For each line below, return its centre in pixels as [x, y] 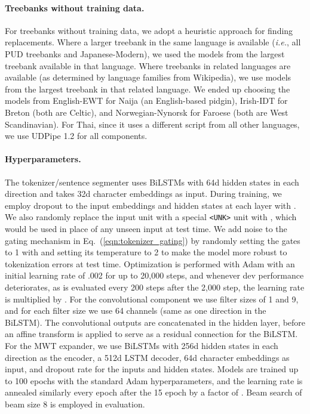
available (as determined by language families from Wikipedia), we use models [148, 77]
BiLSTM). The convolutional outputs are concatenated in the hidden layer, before [155, 322]
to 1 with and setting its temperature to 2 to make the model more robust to [146, 252]
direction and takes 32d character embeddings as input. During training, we [143, 194]
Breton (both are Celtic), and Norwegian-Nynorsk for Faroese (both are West [147, 112]
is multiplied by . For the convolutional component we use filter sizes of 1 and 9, [152, 299]
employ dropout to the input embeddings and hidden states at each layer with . [151, 205]
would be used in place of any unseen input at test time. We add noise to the [146, 228]
